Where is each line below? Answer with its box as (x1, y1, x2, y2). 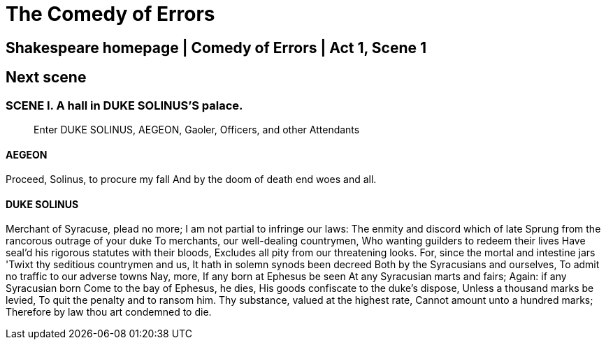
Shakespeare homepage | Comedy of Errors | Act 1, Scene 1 (6, 38, 427, 57)
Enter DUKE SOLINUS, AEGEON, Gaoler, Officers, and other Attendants (34, 123, 360, 135)
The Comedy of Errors (6, 2, 215, 26)
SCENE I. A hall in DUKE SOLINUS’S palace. (6, 98, 243, 112)
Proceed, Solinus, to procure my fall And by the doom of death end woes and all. (6, 173, 377, 186)
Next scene (6, 68, 87, 87)
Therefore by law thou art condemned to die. (6, 306, 212, 318)
